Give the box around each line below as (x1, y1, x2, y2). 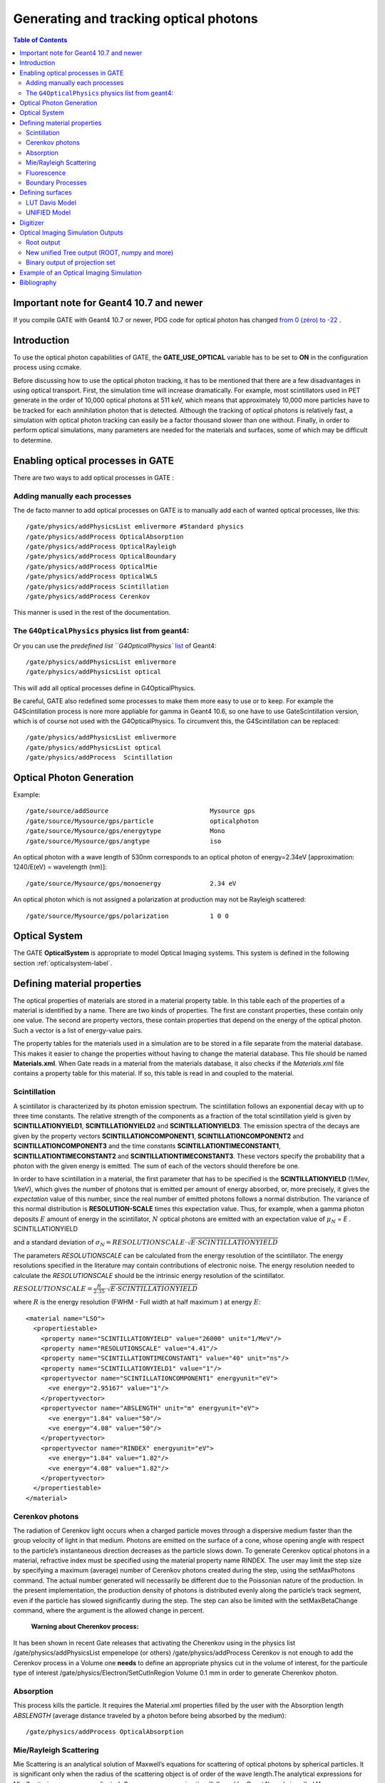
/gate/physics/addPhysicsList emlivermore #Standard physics (26, 523, 244, 531)
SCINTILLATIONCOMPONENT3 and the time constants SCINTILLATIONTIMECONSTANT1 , (13, 1142, 281, 1150)
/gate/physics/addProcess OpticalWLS (26, 573, 158, 581)
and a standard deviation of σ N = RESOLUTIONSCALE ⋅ (13, 1237, 188, 1248)
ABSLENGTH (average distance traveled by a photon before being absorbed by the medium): (13, 1711, 287, 1720)
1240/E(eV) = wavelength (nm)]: (13, 863, 107, 872)
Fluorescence (26, 168, 66, 177)
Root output (26, 238, 61, 247)
